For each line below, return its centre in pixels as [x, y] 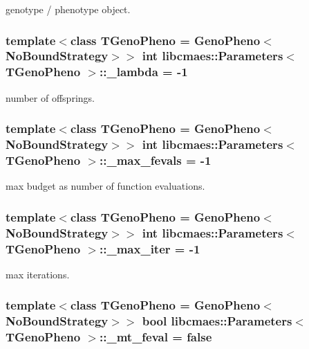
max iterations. [38, 274]
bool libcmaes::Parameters [217, 321]
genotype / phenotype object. [68, 9]
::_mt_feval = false [156, 337]
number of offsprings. [50, 97]
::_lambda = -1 [144, 72]
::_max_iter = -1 [150, 248]
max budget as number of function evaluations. [105, 186]
